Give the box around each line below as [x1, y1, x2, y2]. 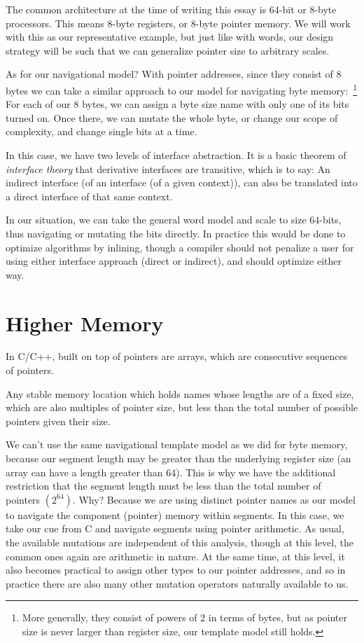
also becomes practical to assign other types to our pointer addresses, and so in [6, 562, 346, 577]
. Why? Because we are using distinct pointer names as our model [72, 492, 356, 506]
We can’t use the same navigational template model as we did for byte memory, [6, 437, 348, 452]
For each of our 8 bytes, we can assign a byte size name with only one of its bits [6, 97, 349, 111]
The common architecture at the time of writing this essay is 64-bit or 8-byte [6, 2, 337, 16]
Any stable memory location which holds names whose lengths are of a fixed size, [6, 386, 354, 401]
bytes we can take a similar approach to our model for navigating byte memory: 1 [6, 81, 358, 97]
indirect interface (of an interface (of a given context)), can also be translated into [6, 175, 358, 190]
